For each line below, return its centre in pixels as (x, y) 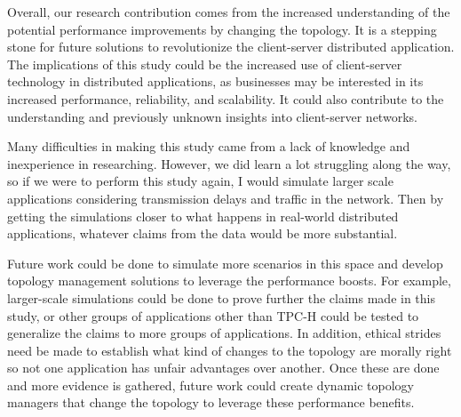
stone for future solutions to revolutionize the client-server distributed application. (231, 47)
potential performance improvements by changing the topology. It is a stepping (222, 29)
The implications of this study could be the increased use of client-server (205, 64)
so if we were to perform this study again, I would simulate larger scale (200, 181)
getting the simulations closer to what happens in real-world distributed (203, 216)
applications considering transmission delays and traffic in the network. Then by (226, 198)
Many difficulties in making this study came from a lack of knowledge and (209, 146)
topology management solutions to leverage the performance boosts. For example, (229, 281)
